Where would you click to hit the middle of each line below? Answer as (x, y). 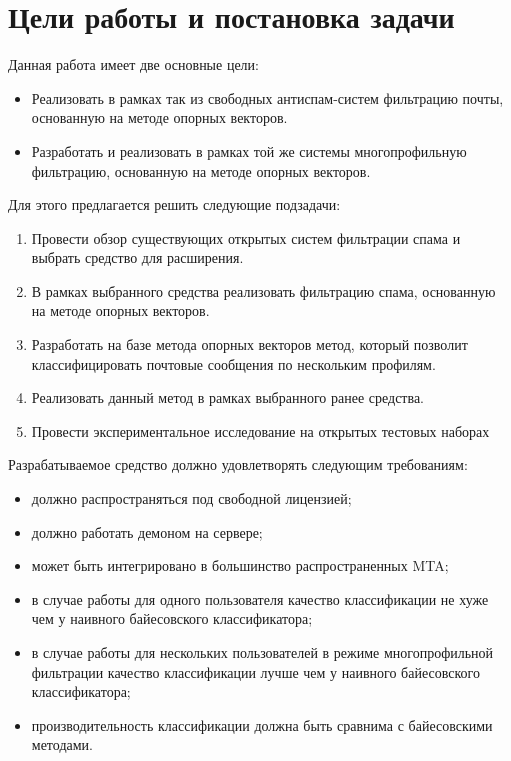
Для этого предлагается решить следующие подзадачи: (174, 204)
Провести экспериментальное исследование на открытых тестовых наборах (260, 430)
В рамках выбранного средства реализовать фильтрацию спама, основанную (263, 290)
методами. (62, 744)
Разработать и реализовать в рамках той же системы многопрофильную (249, 150)
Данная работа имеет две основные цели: (133, 64)
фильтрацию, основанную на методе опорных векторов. (201, 170)
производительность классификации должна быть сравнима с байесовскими (262, 724)
